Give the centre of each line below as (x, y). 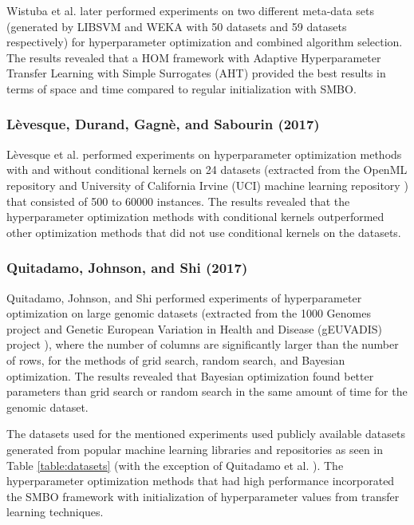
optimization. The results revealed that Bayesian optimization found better (190, 375)
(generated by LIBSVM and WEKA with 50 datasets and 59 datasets (177, 26)
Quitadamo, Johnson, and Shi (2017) (127, 268)
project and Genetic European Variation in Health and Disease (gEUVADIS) (194, 328)
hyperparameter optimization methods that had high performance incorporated (201, 481)
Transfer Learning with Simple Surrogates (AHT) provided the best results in (196, 73)
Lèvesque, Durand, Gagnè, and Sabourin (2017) (163, 124)
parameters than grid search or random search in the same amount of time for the (207, 391)
